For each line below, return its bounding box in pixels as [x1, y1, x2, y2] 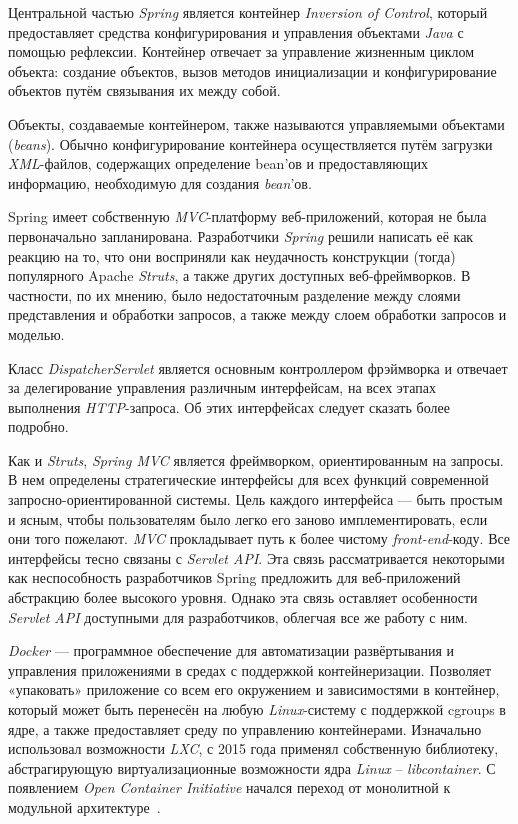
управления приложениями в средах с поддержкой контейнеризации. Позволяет [8, 659, 492, 680]
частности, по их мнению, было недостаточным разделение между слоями [8, 284, 461, 305]
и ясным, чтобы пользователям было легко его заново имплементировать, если [8, 508, 488, 529]
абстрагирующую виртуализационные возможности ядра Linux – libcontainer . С [8, 757, 496, 778]
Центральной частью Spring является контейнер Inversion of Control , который [8, 2, 488, 22]
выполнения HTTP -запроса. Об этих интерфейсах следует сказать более [8, 396, 450, 417]
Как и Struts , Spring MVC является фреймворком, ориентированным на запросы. [8, 449, 504, 470]
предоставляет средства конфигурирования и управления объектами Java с [8, 21, 464, 42]
